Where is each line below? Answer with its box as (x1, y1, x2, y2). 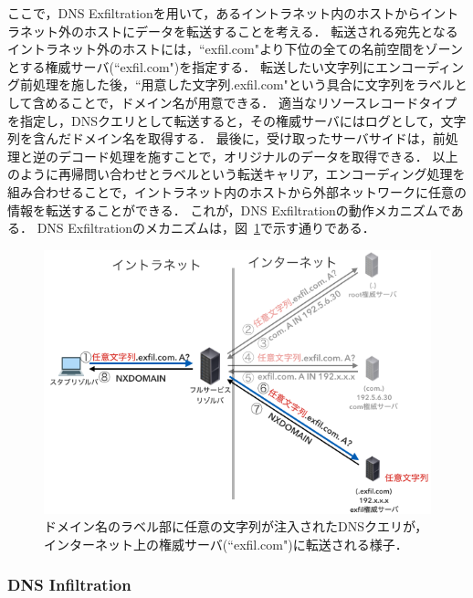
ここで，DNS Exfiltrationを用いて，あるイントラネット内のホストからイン (7, 4, 447, 22)
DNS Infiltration (7, 573, 131, 596)
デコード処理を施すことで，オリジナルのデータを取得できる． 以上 (58, 146, 458, 165)
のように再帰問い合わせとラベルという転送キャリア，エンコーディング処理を (7, 164, 466, 184)
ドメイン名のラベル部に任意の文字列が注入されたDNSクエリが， (44, 517, 428, 536)
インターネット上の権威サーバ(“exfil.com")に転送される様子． (44, 534, 408, 553)
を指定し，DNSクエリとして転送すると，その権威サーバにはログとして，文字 (7, 110, 467, 130)
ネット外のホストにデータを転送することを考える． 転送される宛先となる (19, 21, 458, 40)
